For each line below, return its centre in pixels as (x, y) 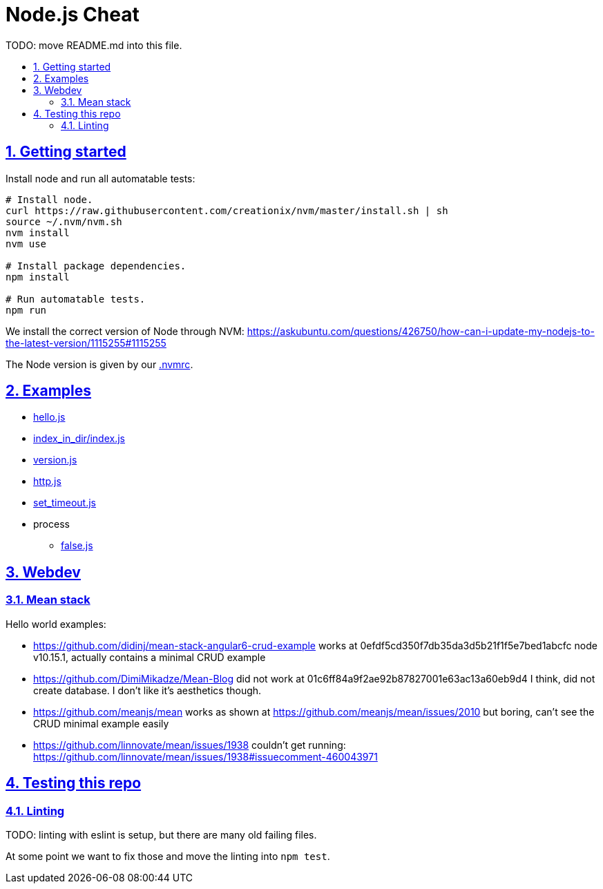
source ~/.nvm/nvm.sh (64, 221)
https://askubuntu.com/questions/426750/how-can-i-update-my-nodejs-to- (421, 331)
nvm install (38, 232)
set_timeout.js (65, 503)
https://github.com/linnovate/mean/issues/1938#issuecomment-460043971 (205, 756)
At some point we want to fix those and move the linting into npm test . (168, 856)
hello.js (49, 417)
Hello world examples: (56, 624)
